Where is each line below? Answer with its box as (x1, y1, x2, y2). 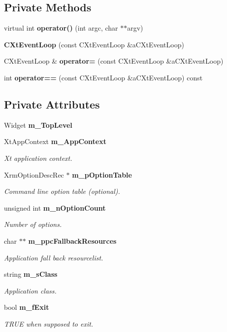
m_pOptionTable (72, 169, 132, 180)
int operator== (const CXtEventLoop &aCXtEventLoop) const (4, 72, 203, 82)
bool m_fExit (4, 302, 49, 312)
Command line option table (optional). (4, 186, 120, 196)
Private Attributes (4, 96, 100, 111)
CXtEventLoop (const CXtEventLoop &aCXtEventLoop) (4, 39, 184, 49)
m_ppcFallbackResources (28, 235, 117, 246)
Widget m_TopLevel (4, 119, 72, 130)
